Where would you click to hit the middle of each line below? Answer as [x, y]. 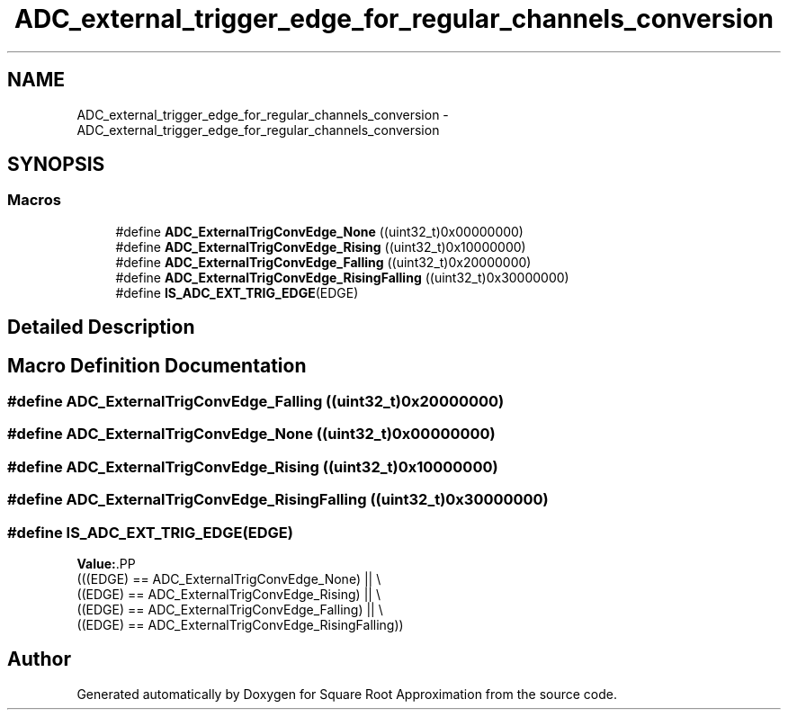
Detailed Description [101, 327]
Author [39, 659]
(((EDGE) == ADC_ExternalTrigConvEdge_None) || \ [229, 578]
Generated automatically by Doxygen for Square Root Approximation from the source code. [347, 694]
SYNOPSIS [56, 165]
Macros [34, 200]
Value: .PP [106, 563]
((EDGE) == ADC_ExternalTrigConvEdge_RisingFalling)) [240, 624]
